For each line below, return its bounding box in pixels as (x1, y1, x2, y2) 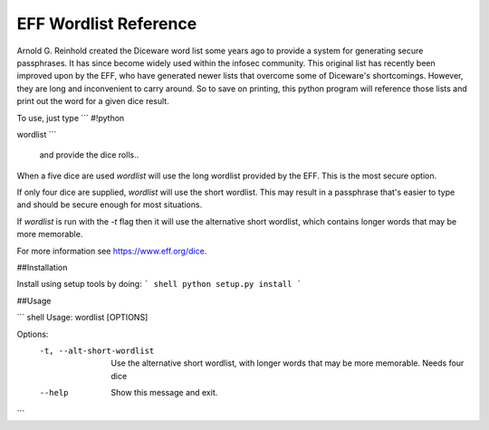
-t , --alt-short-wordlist (39, 345, 155, 356)
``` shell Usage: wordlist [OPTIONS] (16, 312, 149, 323)
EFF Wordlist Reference (16, 14, 197, 33)
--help (39, 387, 69, 398)
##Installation (16, 263, 68, 273)
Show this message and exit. (110, 387, 218, 398)
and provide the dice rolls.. (39, 149, 139, 160)
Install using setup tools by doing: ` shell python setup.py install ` (16, 279, 302, 290)
